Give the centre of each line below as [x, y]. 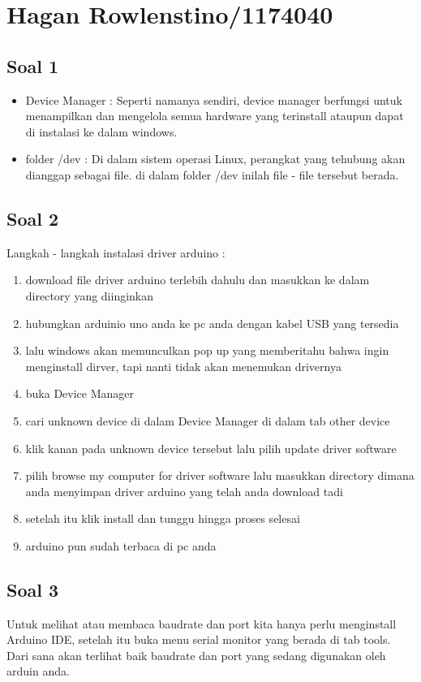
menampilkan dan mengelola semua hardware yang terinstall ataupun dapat [215, 116]
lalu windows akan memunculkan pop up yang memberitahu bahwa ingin [207, 350]
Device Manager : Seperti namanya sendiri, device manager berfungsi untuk [214, 99]
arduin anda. [38, 671]
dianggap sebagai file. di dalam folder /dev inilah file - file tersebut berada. [212, 174]
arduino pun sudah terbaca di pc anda [121, 545]
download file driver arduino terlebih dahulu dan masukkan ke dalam [198, 280]
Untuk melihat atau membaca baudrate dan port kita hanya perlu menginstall [202, 623]
